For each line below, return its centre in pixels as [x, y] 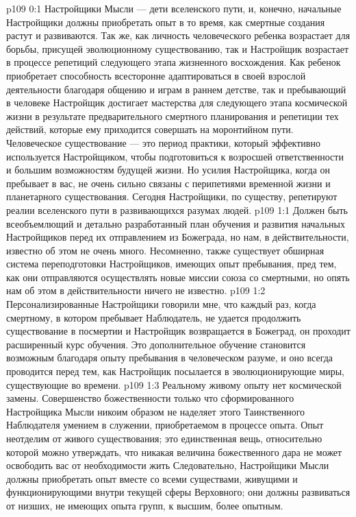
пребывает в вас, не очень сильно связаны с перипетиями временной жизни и [168, 183]
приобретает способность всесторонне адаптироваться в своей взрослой [156, 75]
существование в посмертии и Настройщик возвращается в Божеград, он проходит [178, 331]
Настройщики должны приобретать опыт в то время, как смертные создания [166, 22]
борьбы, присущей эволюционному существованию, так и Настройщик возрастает [178, 48]
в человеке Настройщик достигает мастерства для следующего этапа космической [177, 103]
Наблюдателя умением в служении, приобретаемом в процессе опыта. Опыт [165, 425]
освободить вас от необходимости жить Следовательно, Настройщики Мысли [168, 465]
